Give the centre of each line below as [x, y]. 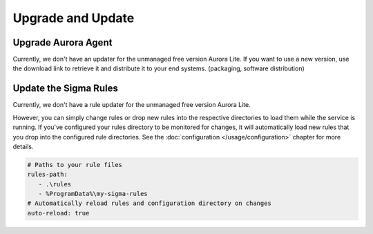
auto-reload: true [58, 213]
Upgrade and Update [74, 18]
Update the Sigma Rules [66, 89]
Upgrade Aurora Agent [63, 42]
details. [23, 146]
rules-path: [48, 175]
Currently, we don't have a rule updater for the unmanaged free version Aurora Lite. [132, 105]
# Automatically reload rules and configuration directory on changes [150, 203]
